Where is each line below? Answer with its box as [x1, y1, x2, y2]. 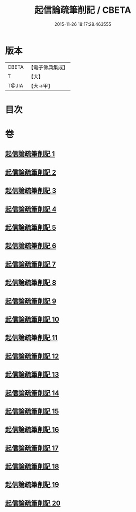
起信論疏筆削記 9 [5, 297, 57, 305]
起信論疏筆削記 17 [5, 444, 59, 452]
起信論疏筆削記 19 [5, 481, 59, 489]
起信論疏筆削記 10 [5, 315, 60, 323]
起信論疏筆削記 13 [5, 370, 59, 379]
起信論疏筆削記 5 [5, 223, 57, 232]
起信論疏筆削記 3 [5, 187, 57, 195]
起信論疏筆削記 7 [5, 260, 56, 268]
